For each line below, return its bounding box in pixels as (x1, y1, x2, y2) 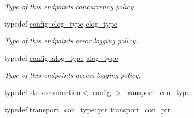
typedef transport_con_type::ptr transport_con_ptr (4, 104, 171, 114)
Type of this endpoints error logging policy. (4, 35, 138, 46)
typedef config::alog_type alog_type (4, 52, 118, 63)
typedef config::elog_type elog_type (4, 18, 117, 29)
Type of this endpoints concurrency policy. (4, 1, 136, 11)
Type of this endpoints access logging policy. (4, 69, 141, 80)
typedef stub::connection (4, 86, 81, 97)
